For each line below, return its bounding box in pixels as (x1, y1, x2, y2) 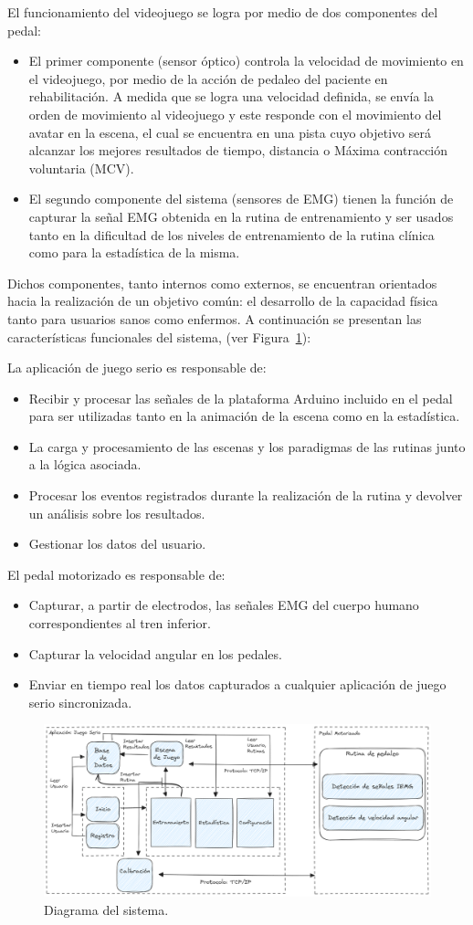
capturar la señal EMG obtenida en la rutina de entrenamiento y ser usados (28, 206, 454, 226)
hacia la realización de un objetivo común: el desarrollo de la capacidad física (7, 291, 438, 310)
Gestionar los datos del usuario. (28, 534, 206, 553)
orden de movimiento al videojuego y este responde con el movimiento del (28, 104, 442, 123)
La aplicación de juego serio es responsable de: (7, 358, 267, 377)
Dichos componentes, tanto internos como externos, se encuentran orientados (7, 273, 437, 292)
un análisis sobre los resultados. (28, 503, 205, 522)
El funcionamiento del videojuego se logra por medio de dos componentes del (7, 3, 438, 21)
